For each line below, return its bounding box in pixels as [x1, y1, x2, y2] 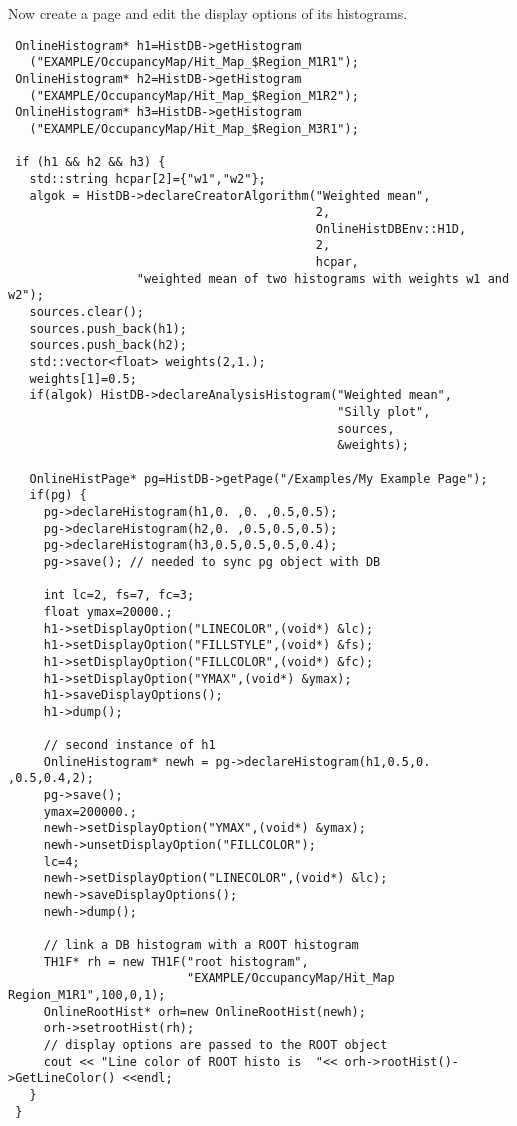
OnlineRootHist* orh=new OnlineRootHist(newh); [43, 1004, 366, 1019]
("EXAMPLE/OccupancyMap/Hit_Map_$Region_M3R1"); [29, 121, 359, 136]
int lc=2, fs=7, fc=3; [43, 588, 195, 603]
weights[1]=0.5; [29, 371, 137, 386]
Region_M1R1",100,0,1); [8, 988, 166, 1002]
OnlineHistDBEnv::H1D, [315, 221, 467, 236]
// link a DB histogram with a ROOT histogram [43, 938, 359, 953]
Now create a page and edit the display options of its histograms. [8, 3, 408, 23]
